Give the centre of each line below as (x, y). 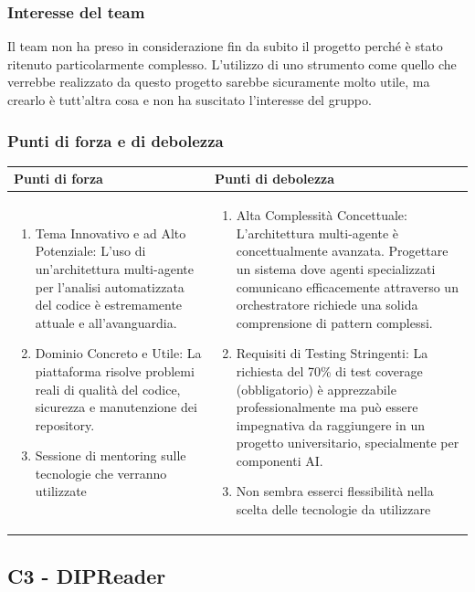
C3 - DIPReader (87, 575)
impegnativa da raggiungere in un (330, 424)
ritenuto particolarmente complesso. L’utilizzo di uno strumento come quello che (232, 63)
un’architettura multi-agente (114, 268)
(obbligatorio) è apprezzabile (316, 389)
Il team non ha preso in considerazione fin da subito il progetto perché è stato (225, 46)
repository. (65, 424)
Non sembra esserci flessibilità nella (335, 491)
